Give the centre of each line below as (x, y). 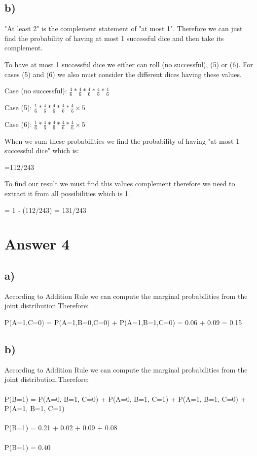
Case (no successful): (36, 91)
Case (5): (18, 107)
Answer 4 (37, 244)
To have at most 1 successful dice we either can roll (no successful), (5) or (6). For (129, 64)
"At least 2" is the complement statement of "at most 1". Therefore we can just (124, 28)
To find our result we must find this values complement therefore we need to (120, 184)
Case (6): (18, 124)
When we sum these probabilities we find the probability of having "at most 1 (122, 141)
